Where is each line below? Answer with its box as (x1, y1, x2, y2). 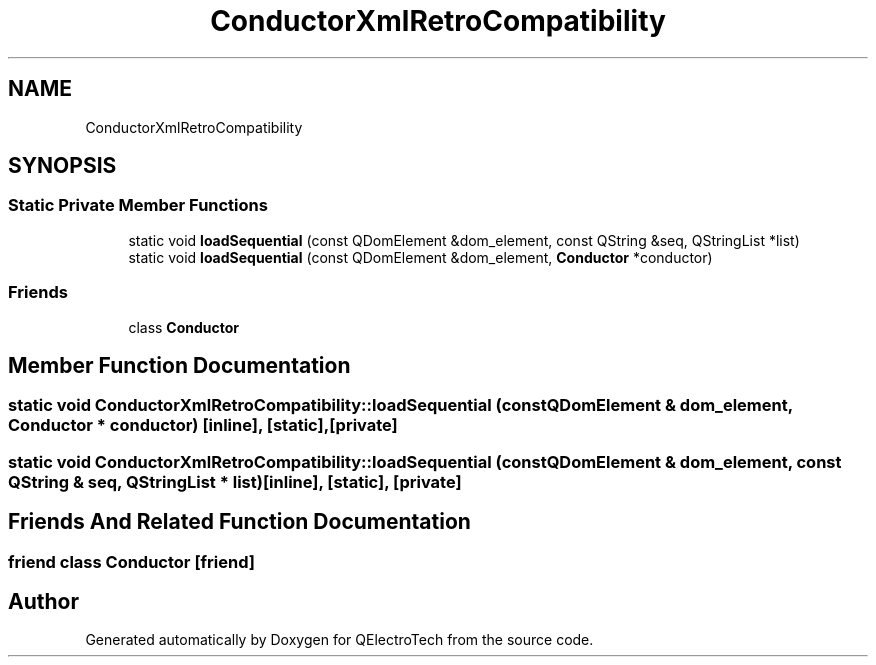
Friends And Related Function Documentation (8, 509, 471, 535)
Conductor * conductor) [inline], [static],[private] (8, 415, 398, 436)
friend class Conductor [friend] (8, 551, 255, 572)
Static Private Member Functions (8, 195, 268, 216)
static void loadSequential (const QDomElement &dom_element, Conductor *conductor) (128, 248, 713, 266)
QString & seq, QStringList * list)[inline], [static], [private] (8, 471, 462, 492)
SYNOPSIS (8, 153, 117, 179)
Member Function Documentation (8, 352, 351, 378)
